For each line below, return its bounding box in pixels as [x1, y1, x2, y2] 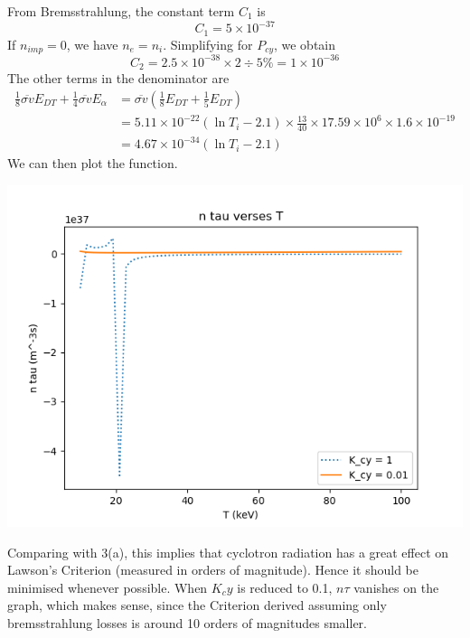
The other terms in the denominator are [7, 68, 230, 87]
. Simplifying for [163, 34, 253, 53]
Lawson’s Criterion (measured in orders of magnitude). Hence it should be [7, 560, 418, 579]
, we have [66, 34, 118, 53]
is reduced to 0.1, [237, 577, 333, 596]
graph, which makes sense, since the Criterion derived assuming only [7, 596, 387, 615]
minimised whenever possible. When [7, 577, 208, 596]
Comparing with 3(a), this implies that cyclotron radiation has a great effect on [7, 542, 449, 561]
